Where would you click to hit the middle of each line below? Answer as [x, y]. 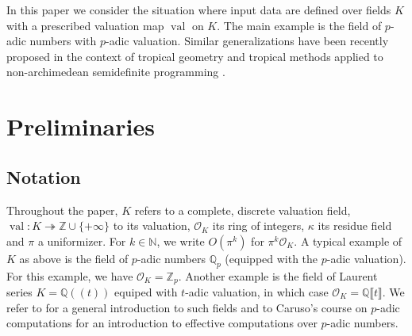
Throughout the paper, [62, 210]
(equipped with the [271, 258]
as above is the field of [74, 258]
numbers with [63, 41]
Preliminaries [81, 126]
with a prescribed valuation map [85, 25]
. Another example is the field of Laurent [278, 275]
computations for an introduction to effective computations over [162, 323]
